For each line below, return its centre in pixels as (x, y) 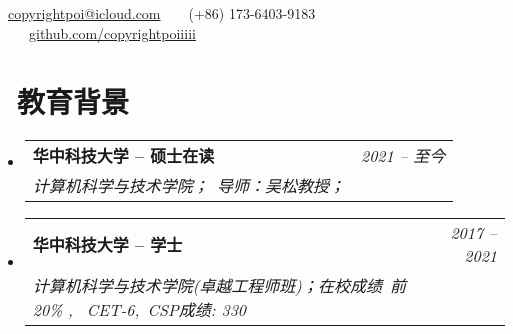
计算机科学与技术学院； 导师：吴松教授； (188, 186)
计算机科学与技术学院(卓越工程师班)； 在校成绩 (207, 286)
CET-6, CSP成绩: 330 (166, 310)
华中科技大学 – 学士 (107, 245)
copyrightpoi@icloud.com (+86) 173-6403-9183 (162, 13)
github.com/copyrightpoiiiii (112, 32)
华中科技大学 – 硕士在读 (123, 156)
